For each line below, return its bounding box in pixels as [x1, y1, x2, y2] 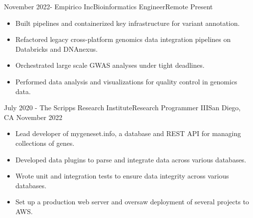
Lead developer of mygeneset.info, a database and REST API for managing [15, 128, 241, 139]
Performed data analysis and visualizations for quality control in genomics [15, 76, 237, 86]
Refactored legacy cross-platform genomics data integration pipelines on [15, 34, 231, 44]
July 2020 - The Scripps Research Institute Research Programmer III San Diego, [4, 102, 241, 113]
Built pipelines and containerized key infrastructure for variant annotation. [15, 18, 240, 28]
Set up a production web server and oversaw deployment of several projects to [15, 197, 249, 207]
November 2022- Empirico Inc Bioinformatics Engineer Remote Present [4, 1, 213, 11]
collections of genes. [15, 138, 75, 148]
